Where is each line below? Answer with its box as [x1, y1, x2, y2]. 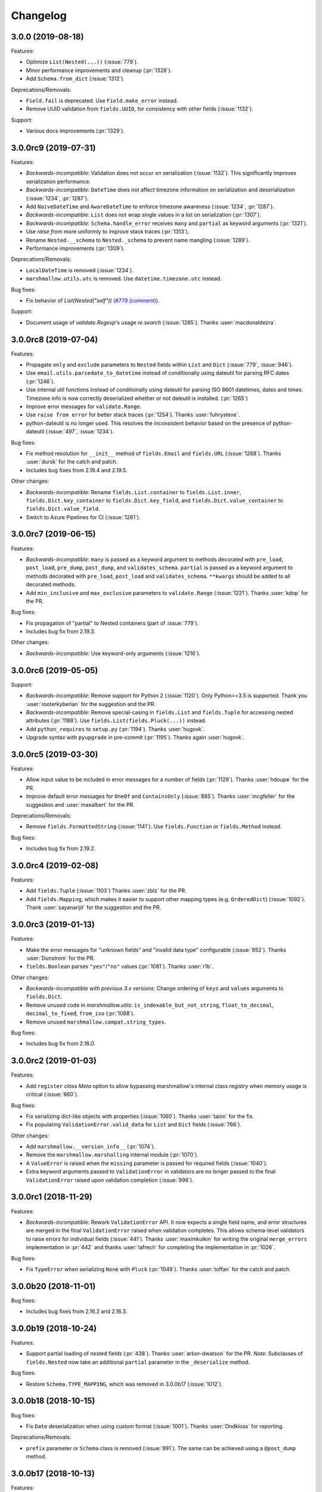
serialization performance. [26, 178, 91, 185]
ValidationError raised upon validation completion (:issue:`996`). [26, 1176, 194, 1183]
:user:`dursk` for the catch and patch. [26, 458, 118, 466]
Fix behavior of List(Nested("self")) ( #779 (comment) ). [26, 297, 160, 304]
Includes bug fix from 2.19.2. [26, 845, 96, 852]
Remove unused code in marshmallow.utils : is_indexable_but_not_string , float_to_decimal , [26, 1001, 274, 1009]
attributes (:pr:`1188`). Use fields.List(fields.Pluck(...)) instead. [26, 717, 207, 725]
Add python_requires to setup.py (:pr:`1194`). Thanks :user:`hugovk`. [26, 725, 205, 732]
